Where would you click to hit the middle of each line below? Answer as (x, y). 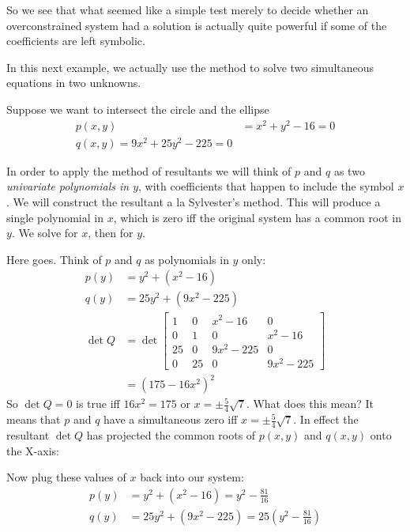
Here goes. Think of (54, 259)
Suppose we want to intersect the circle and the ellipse (138, 109)
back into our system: (192, 477)
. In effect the (326, 419)
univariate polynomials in (68, 186)
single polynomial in (55, 217)
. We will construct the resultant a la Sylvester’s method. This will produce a (194, 201)
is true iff (98, 404)
